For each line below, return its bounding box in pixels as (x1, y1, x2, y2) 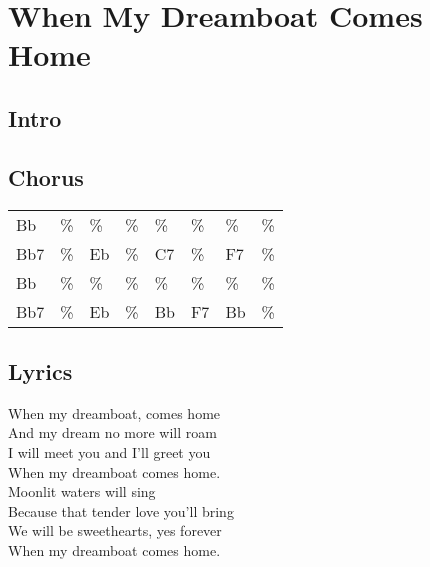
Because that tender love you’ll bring (8, 500, 234, 521)
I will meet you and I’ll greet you (8, 441, 211, 462)
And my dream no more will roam (8, 422, 217, 443)
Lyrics (8, 355, 73, 386)
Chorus (8, 161, 84, 192)
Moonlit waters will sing (8, 481, 156, 502)
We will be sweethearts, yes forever (8, 520, 222, 541)
